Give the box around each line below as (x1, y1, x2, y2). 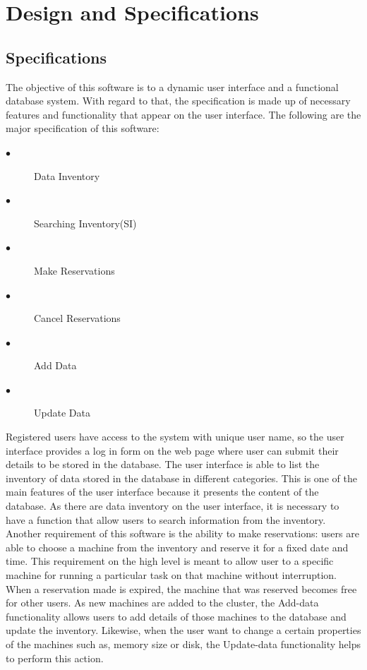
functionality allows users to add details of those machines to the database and (6, 609, 347, 623)
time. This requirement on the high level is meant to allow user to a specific (6, 554, 334, 568)
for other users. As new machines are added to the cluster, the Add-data (6, 595, 319, 610)
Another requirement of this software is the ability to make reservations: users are (6, 526, 359, 541)
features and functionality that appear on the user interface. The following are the (6, 107, 361, 121)
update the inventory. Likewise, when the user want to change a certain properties (6, 623, 361, 638)
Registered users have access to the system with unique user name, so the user (6, 429, 344, 444)
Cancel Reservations (34, 311, 121, 325)
